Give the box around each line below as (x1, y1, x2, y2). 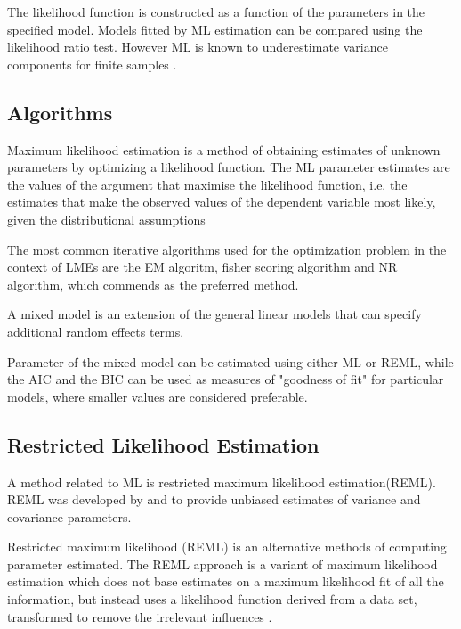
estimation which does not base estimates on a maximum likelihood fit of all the (7, 572, 444, 591)
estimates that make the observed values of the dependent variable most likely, (7, 192, 436, 211)
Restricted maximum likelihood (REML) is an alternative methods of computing (7, 537, 447, 556)
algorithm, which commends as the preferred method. (7, 274, 299, 293)
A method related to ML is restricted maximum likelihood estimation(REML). (7, 472, 436, 491)
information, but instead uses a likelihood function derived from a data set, (7, 590, 417, 609)
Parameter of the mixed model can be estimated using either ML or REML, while (7, 352, 454, 371)
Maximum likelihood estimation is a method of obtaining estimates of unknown (7, 140, 441, 159)
